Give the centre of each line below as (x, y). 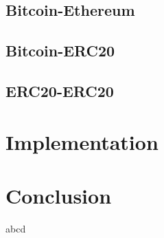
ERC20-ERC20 (60, 90)
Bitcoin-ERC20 (60, 51)
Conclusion (59, 195)
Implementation (82, 141)
